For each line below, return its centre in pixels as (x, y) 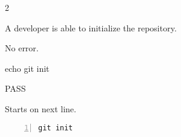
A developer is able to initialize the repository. (91, 27)
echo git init (27, 68)
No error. (22, 48)
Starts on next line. (41, 108)
